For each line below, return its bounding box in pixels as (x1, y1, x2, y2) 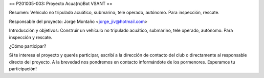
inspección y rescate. (9, 34, 52, 40)
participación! (9, 66, 37, 72)
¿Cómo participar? (9, 43, 46, 49)
